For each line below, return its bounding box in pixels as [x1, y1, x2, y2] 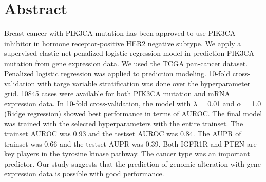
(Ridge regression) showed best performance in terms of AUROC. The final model [4, 108, 262, 118]
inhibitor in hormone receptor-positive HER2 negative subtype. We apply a [4, 37, 241, 48]
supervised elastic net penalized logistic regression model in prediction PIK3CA [4, 48, 254, 58]
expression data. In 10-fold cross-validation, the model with [4, 98, 191, 109]
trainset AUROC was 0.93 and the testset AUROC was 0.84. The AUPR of [4, 128, 241, 139]
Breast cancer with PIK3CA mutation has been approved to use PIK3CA [4, 28, 236, 38]
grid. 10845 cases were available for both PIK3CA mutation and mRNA [4, 88, 231, 98]
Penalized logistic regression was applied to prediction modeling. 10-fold [4, 68, 231, 78]
